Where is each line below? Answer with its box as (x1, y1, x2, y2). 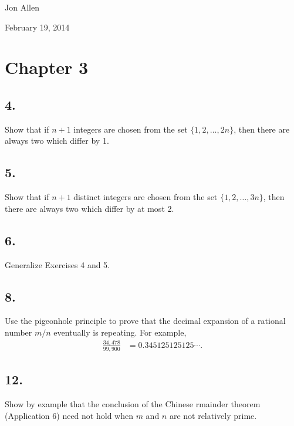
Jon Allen (5, 1, 39, 13)
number (5, 326, 32, 338)
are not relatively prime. (169, 409, 257, 421)
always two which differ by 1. (5, 134, 109, 147)
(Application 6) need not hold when (5, 409, 133, 421)
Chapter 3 (5, 55, 89, 79)
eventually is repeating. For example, (53, 326, 187, 338)
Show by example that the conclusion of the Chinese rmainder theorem (5, 397, 261, 410)
